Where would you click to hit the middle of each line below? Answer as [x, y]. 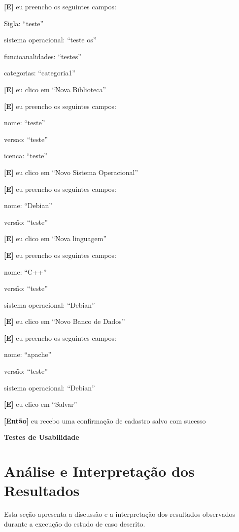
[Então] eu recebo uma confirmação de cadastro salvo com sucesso [105, 420]
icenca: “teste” [26, 156]
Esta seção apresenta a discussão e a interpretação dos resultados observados [119, 514]
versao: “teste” [26, 139]
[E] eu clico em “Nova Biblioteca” [55, 89]
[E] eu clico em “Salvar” [41, 404]
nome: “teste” [25, 123]
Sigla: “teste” [24, 23]
